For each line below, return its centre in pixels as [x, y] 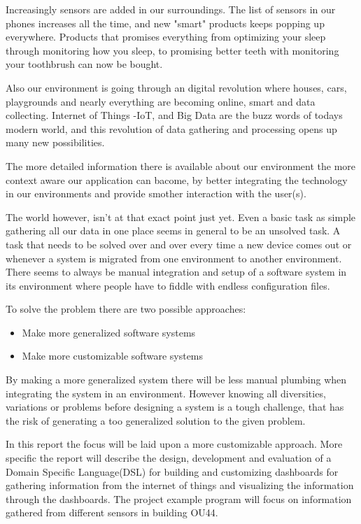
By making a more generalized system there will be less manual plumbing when [176, 380]
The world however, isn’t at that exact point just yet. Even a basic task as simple [181, 217]
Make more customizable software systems [113, 356]
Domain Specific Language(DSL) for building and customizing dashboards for [172, 471]
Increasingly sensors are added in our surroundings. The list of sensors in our [171, 9]
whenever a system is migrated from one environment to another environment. [174, 258]
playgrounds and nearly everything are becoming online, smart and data [161, 101]
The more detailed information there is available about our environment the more [181, 165]
